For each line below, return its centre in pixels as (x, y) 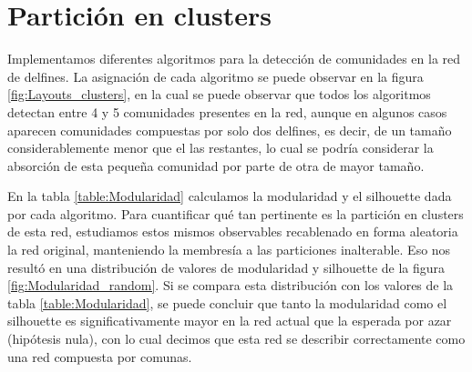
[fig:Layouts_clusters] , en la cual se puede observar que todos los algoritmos (219, 94)
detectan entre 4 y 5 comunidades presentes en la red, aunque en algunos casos (227, 111)
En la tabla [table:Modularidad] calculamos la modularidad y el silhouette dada (230, 196)
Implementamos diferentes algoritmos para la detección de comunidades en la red (234, 59)
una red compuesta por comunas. (100, 356)
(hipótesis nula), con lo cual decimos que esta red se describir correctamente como (236, 339)
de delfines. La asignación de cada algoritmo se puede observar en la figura (215, 76)
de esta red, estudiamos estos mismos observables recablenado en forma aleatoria (233, 231)
